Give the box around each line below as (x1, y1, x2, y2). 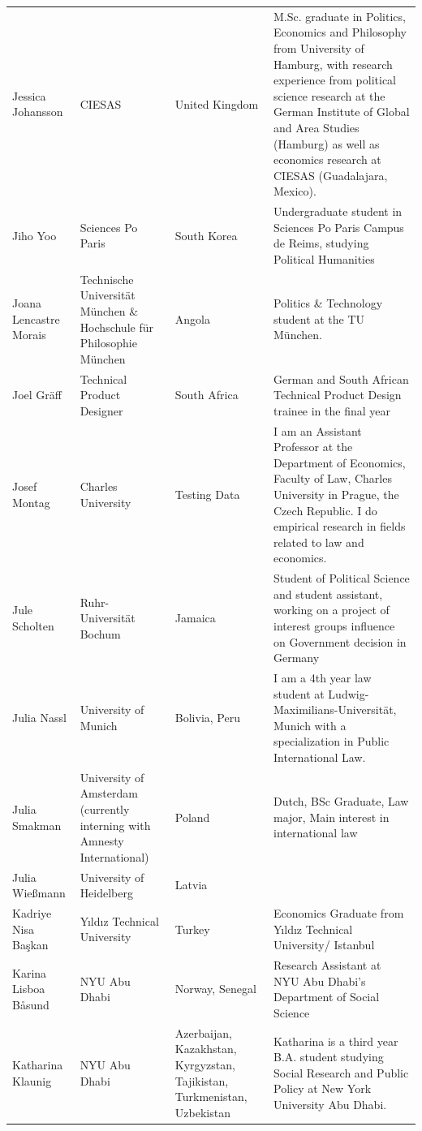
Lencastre (12, 310, 60, 327)
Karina (12, 964, 47, 981)
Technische (80, 270, 134, 287)
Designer (80, 402, 123, 419)
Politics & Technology (273, 295, 383, 312)
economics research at (273, 151, 381, 168)
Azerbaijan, (174, 1024, 232, 1041)
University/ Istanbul (273, 936, 375, 953)
